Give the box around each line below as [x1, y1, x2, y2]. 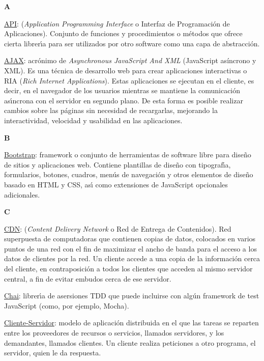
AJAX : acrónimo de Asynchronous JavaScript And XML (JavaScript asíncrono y [4, 55, 256, 66]
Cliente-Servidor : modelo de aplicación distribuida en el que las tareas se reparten [4, 317, 259, 328]
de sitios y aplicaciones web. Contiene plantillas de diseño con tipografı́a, [4, 159, 231, 170]
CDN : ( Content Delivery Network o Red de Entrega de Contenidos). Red [4, 223, 231, 234]
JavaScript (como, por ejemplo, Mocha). [4, 300, 129, 311]
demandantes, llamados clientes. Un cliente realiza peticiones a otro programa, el [4, 337, 256, 348]
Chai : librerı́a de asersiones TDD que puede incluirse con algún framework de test [4, 290, 259, 301]
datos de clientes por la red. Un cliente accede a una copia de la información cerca [4, 253, 260, 264]
